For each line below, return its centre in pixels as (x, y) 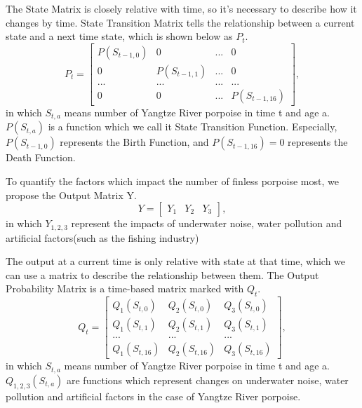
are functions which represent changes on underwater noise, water (207, 380)
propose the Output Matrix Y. (71, 195)
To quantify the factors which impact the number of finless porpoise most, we (172, 181)
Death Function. (41, 157)
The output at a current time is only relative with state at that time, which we (176, 261)
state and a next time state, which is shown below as (119, 36)
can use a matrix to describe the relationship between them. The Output (162, 274)
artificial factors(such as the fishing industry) (102, 237)
